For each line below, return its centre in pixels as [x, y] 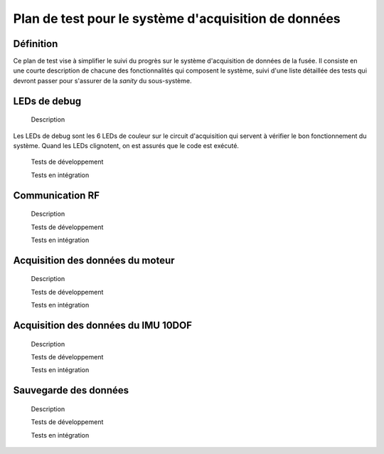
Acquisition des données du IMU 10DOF [102, 325]
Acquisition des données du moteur [94, 260]
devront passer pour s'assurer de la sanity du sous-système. [102, 80]
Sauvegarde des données [71, 390]
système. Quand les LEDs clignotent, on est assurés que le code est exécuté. [126, 146]
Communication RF [56, 195]
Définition [36, 44]
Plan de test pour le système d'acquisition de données [177, 19]
